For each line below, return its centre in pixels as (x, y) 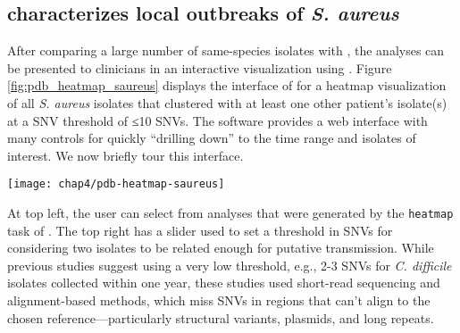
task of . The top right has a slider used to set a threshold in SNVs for (200, 230)
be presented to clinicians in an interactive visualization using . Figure (200, 67)
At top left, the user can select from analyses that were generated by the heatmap (230, 213)
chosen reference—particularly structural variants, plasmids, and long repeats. (221, 317)
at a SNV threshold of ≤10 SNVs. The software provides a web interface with (217, 120)
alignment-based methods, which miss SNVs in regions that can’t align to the (219, 300)
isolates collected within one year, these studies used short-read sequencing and (224, 283)
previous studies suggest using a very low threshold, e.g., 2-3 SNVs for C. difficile (230, 265)
